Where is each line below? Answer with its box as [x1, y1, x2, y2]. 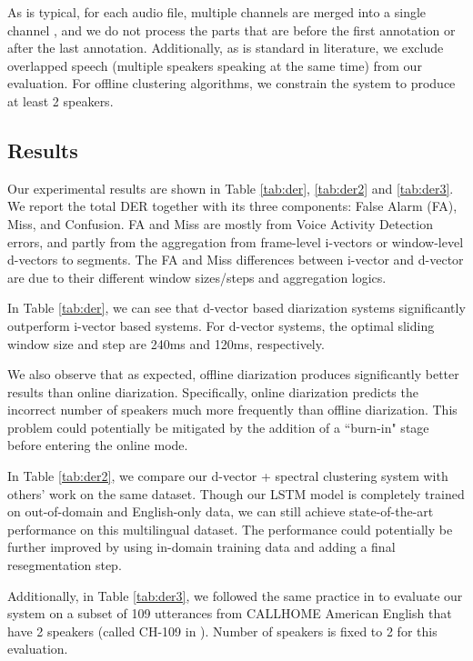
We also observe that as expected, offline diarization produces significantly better [7, 365, 459, 384]
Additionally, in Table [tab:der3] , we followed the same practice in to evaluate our [7, 586, 463, 605]
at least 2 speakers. [7, 91, 114, 110]
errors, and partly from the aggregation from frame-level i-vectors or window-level [7, 232, 464, 251]
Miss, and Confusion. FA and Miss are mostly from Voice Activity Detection [7, 214, 433, 233]
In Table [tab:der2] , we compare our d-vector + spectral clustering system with [7, 466, 448, 486]
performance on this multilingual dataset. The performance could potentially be [7, 519, 453, 538]
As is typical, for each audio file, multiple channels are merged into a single [7, 3, 427, 21]
